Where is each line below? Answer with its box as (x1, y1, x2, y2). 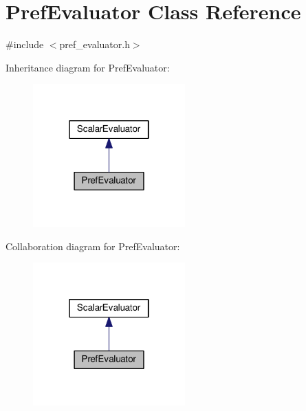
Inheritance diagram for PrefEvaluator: (6, 60, 170, 74)
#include (6, 37, 44, 52)
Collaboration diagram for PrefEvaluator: (6, 238, 180, 253)
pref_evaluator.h (59, 37, 130, 52)
